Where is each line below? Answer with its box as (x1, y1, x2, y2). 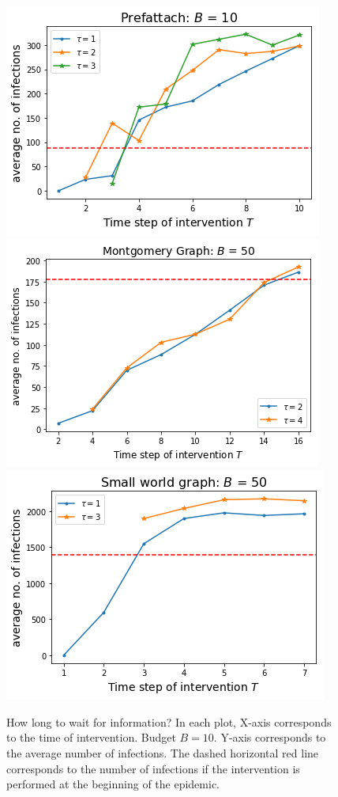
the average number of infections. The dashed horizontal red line (6, 744, 319, 761)
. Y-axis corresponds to (213, 729, 326, 746)
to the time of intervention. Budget (6, 729, 176, 746)
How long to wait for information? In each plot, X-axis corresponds (6, 713, 332, 730)
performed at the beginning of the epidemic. (6, 776, 220, 792)
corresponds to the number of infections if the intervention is (6, 760, 300, 776)
